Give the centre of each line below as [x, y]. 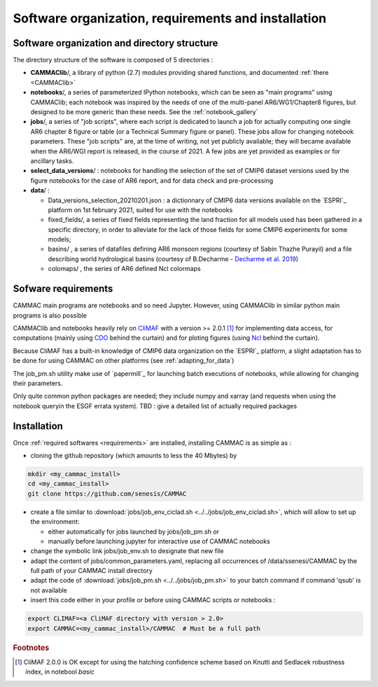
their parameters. [38, 383]
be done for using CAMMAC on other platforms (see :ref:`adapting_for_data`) [124, 361]
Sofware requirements [63, 289]
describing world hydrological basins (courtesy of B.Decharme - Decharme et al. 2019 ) [173, 258]
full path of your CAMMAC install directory [92, 571]
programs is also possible [50, 315]
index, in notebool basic [60, 672]
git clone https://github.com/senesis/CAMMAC [107, 493]
